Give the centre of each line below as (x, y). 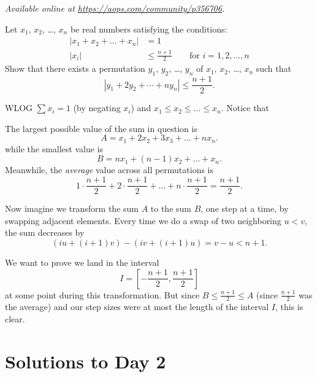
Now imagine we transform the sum (72, 208)
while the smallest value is (54, 148)
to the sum (171, 208)
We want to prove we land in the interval (82, 262)
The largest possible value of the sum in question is (101, 128)
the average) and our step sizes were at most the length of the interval (137, 307)
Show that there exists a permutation (75, 68)
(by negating (97, 108)
